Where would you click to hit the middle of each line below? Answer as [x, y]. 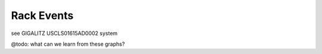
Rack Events [42, 15]
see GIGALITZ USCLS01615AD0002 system [64, 33]
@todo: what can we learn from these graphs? [68, 44]
